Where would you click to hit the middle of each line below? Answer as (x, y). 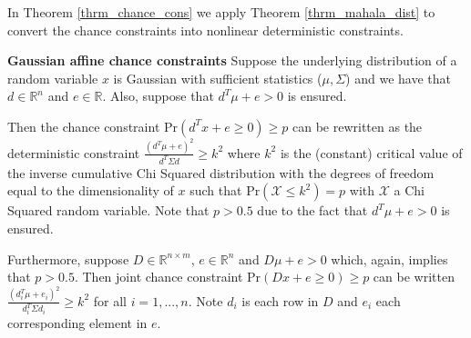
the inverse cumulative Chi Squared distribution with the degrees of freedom (221, 172)
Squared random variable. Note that (108, 210)
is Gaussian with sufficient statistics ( (218, 78)
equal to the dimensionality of (91, 190)
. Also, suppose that (158, 96)
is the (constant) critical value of (371, 152)
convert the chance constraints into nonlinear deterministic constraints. (205, 30)
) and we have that (398, 78)
